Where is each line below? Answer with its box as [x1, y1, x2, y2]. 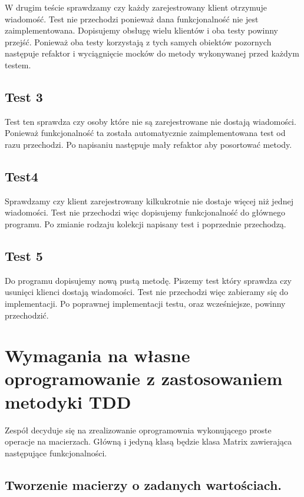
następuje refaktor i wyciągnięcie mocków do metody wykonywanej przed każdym [5, 47, 299, 59]
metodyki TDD [5, 389, 131, 413]
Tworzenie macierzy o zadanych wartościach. [5, 475, 282, 493]
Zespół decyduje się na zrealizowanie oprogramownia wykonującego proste [5, 423, 272, 436]
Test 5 [5, 246, 43, 264]
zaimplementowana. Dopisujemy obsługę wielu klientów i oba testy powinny [5, 24, 279, 37]
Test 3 [5, 87, 43, 105]
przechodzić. [5, 309, 49, 321]
